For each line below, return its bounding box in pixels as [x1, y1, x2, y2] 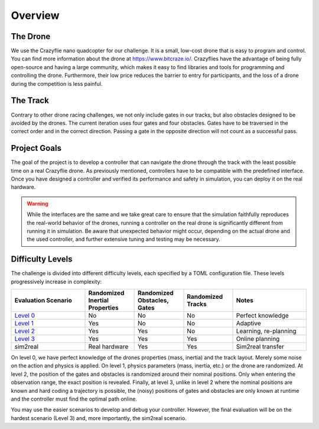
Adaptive [236, 320, 261, 328]
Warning [27, 200, 48, 207]
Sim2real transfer [236, 343, 285, 351]
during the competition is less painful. [11, 80, 103, 87]
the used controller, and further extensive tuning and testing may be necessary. [27, 236, 221, 243]
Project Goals [11, 143, 62, 153]
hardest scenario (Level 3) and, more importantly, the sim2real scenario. [11, 414, 187, 421]
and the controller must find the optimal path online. [11, 395, 137, 402]
